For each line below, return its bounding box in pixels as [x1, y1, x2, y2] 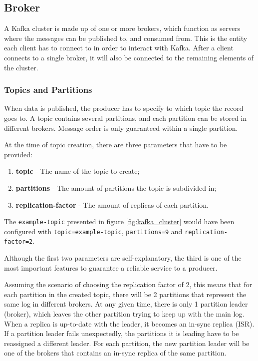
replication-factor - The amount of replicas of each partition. [15, 199, 209, 210]
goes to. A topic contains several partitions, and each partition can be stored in [4, 112, 247, 123]
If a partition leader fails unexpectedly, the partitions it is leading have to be [4, 328, 239, 339]
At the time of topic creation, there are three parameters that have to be [4, 139, 227, 150]
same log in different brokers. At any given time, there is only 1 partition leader [4, 299, 248, 309]
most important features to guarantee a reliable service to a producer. [4, 262, 218, 273]
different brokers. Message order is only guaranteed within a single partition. [4, 122, 238, 133]
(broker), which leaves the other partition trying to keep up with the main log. [4, 309, 245, 319]
